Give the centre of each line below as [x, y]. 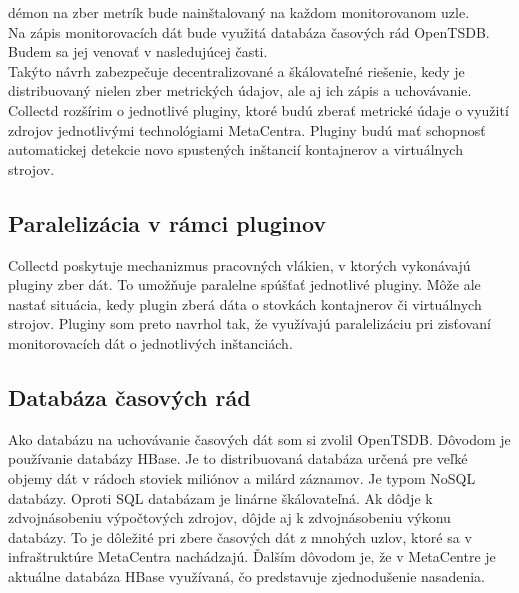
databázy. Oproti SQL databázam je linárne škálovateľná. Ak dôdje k [220, 497]
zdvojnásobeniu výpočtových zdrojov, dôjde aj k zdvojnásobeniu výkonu [229, 517]
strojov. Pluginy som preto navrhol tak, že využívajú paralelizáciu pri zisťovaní [249, 323]
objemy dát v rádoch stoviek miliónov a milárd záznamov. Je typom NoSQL [242, 477]
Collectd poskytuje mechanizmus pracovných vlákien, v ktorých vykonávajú [239, 264]
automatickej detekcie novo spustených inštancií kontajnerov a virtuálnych [235, 149]
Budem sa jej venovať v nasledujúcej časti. [138, 51]
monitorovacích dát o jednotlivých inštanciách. [150, 342]
